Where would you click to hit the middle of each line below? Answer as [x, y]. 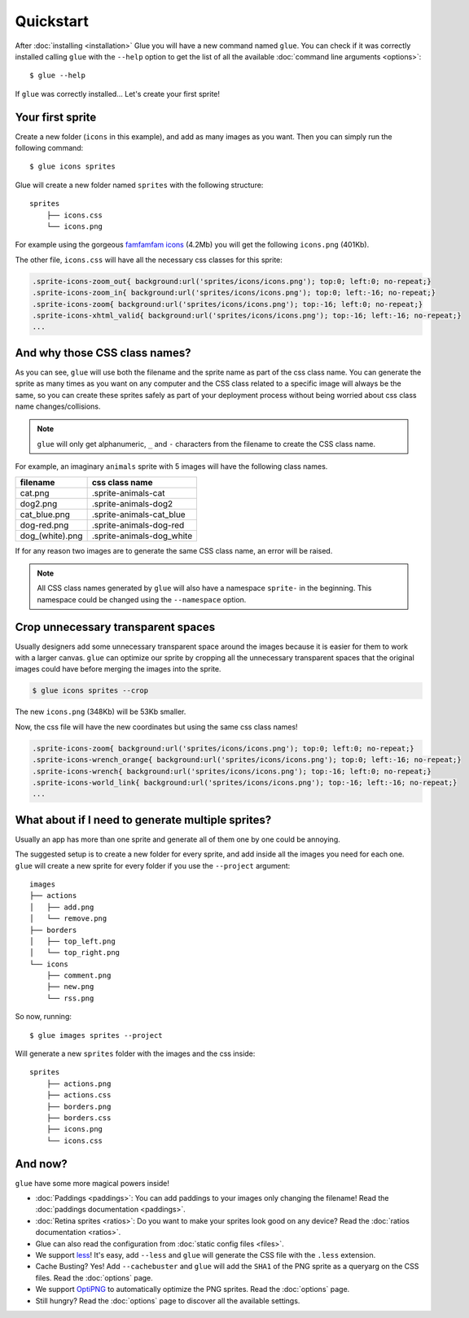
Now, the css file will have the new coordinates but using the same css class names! [156, 727]
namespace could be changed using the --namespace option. [142, 599]
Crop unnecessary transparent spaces [115, 627]
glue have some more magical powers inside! [92, 1183]
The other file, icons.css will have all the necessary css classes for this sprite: [149, 260]
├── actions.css [79, 1095]
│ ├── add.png [62, 907]
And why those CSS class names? [103, 353]
